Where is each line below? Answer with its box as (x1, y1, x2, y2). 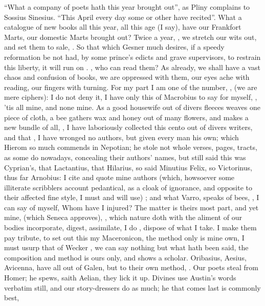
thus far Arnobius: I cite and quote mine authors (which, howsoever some (4, 172, 235, 183)
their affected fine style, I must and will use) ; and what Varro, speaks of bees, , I (4, 192, 259, 203)
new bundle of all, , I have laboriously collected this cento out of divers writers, (4, 122, 253, 133)
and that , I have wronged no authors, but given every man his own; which (4, 132, 239, 142)
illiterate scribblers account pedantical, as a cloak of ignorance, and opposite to (4, 182, 253, 192)
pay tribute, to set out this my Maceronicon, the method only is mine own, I (4, 232, 245, 243)
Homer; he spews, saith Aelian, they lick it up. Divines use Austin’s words (4, 272, 236, 283)
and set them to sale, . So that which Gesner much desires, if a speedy (4, 41, 225, 52)
